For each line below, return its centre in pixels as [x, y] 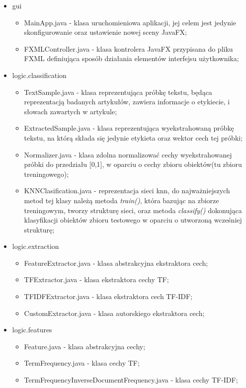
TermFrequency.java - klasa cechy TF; [82, 363]
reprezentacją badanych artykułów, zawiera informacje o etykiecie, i [127, 102]
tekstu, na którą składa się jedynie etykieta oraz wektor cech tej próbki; [133, 137]
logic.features [32, 330]
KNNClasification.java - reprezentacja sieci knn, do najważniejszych [127, 191]
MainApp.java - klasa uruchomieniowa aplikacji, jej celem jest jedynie [130, 22]
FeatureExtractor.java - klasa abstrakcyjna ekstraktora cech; [116, 263]
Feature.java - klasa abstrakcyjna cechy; [85, 346]
